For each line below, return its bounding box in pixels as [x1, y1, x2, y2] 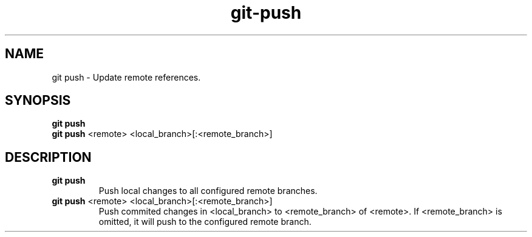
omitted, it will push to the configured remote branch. [98, 216, 312, 227]
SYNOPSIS [5, 93, 71, 108]
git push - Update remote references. [52, 72, 201, 82]
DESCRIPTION [5, 149, 92, 165]
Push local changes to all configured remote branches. [98, 185, 318, 196]
